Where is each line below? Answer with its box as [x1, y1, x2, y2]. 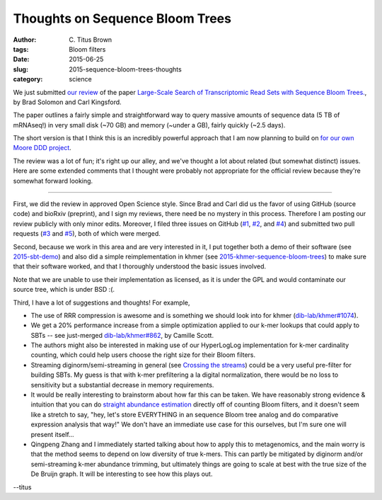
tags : [13, 45, 29, 53]
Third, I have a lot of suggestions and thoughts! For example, [13, 298, 190, 307]
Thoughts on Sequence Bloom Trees [13, 11, 231, 26]
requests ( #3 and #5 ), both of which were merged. [13, 229, 161, 238]
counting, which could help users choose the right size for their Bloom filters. [30, 351, 256, 359]
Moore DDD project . [13, 144, 72, 152]
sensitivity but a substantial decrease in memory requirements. [30, 380, 214, 389]
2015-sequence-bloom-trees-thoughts [69, 64, 182, 74]
